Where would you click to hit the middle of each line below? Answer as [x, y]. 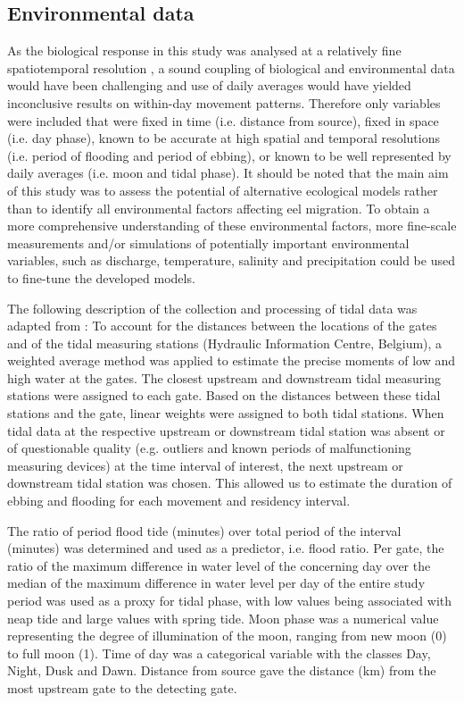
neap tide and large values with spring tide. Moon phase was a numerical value [223, 618]
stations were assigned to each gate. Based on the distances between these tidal [224, 395]
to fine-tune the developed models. [101, 277]
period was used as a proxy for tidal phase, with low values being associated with [230, 601]
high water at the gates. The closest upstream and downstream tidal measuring [224, 377]
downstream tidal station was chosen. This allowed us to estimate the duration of [230, 483]
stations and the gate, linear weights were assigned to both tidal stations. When [226, 413]
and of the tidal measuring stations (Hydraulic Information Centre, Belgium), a [225, 343]
